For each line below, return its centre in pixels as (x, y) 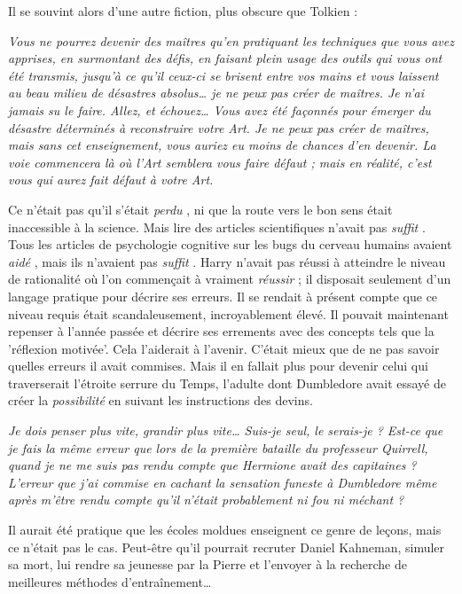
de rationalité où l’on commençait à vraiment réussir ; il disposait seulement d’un (230, 279)
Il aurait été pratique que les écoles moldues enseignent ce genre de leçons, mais (225, 530)
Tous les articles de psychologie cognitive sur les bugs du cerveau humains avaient (230, 244)
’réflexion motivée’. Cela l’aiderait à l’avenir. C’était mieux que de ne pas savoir (224, 348)
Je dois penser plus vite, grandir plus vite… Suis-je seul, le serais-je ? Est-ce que (226, 430)
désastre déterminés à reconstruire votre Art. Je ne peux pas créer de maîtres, (219, 127)
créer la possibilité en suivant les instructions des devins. (161, 400)
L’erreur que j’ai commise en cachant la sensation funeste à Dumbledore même (223, 482)
